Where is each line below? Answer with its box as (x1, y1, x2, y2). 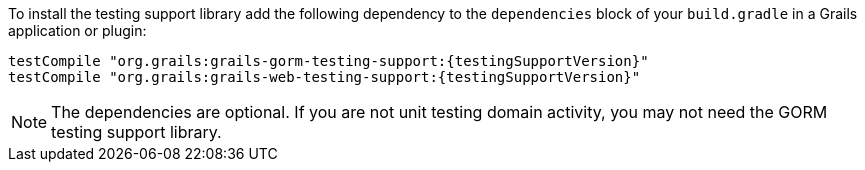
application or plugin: (8, 22, 147, 39)
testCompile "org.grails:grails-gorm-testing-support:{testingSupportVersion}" (8, 53, 649, 69)
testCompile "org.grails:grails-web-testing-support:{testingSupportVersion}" (8, 69, 641, 85)
